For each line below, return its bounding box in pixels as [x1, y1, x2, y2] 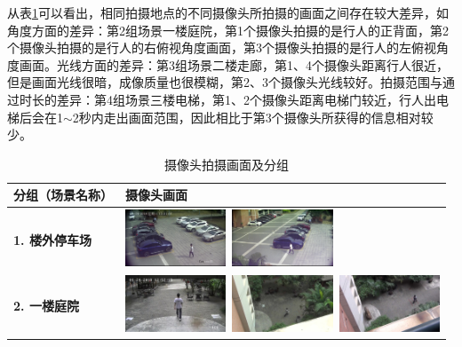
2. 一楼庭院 [13, 296, 79, 314]
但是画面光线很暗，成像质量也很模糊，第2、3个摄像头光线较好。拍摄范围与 [7, 73, 442, 91]
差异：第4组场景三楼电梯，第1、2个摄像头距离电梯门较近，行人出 [56, 90, 436, 108]
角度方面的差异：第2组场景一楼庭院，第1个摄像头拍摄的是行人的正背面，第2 [7, 20, 449, 39]
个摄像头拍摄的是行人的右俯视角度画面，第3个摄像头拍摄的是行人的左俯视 [7, 38, 436, 57]
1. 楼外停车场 [13, 230, 92, 248]
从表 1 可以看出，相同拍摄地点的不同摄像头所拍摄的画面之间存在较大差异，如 [7, 4, 449, 21]
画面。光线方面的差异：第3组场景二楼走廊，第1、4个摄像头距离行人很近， [19, 55, 449, 74]
